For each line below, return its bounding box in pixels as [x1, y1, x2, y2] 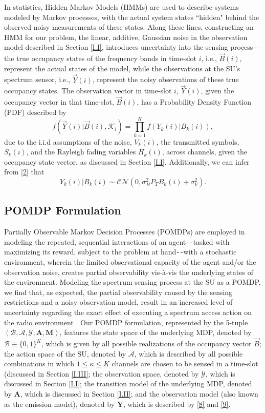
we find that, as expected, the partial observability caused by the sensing [4, 286, 233, 297]
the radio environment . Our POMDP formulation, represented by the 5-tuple [4, 317, 248, 327]
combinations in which [4, 358, 74, 369]
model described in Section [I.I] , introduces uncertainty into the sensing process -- [4, 42, 260, 52]
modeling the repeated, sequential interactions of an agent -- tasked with [4, 236, 230, 247]
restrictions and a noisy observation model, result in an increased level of [4, 297, 233, 307]
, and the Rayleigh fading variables [26, 146, 136, 157]
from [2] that [4, 166, 45, 177]
